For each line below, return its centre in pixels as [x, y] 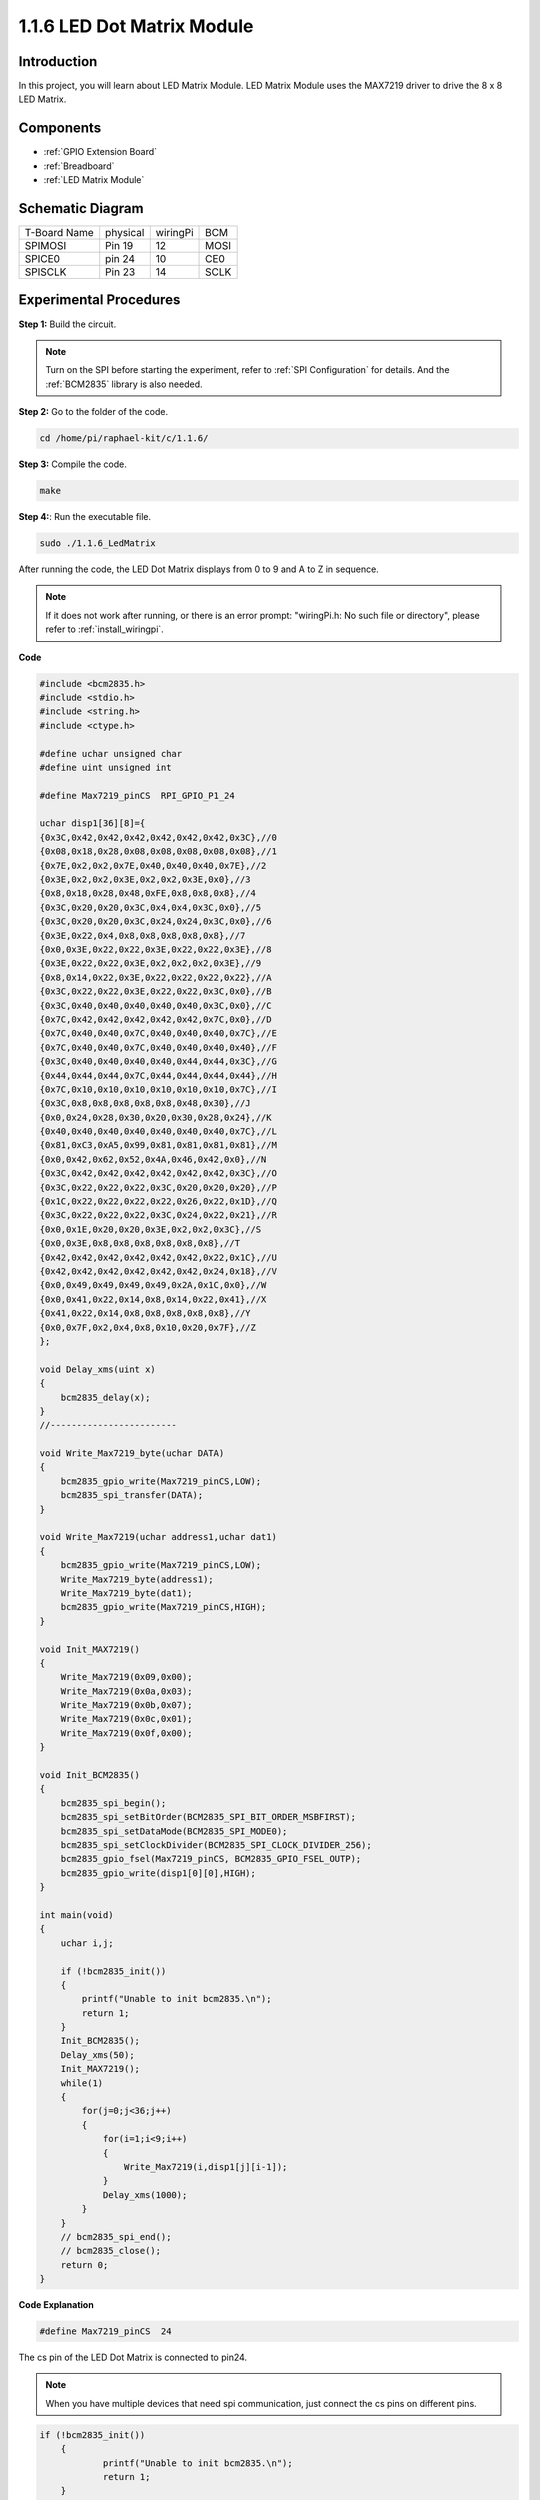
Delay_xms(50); [97, 2054]
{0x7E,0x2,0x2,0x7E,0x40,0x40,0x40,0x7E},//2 [153, 865]
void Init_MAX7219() [89, 1649]
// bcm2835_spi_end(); [116, 2236]
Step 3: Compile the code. [72, 464]
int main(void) [76, 1914]
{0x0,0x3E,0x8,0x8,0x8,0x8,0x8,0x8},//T [139, 1243]
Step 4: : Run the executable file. [85, 517]
